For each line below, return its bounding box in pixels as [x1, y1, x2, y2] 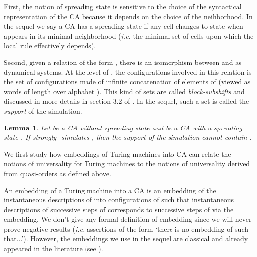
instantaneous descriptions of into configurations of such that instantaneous [4, 194, 234, 205]
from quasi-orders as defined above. [4, 168, 111, 178]
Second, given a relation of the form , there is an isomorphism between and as [4, 57, 242, 67]
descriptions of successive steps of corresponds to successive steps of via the [4, 204, 234, 214]
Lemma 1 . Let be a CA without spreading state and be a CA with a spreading [4, 122, 242, 132]
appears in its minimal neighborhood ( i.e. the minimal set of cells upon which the [4, 30, 254, 41]
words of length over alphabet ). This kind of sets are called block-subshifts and [4, 86, 245, 96]
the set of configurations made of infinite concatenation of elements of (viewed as [4, 76, 251, 87]
